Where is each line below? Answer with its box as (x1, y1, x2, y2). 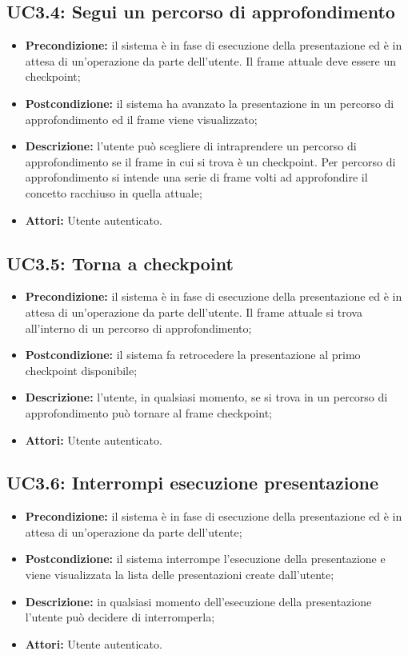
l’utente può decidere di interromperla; (25, 609, 215, 625)
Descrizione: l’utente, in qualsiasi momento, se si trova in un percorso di (25, 389, 388, 405)
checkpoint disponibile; (25, 361, 138, 378)
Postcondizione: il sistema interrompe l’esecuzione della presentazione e (25, 550, 386, 567)
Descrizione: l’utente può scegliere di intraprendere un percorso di (25, 138, 357, 154)
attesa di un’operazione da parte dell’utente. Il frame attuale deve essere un (25, 52, 396, 69)
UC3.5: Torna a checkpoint (6, 250, 234, 275)
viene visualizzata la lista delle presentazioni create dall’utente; (25, 566, 334, 583)
